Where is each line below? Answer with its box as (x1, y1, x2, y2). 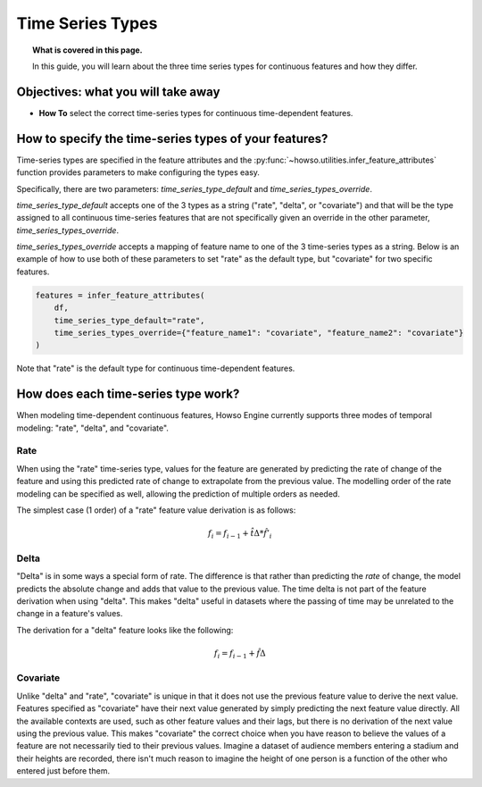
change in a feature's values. (16, 608, 123, 619)
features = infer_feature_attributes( (35, 290, 205, 300)
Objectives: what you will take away (16, 84, 220, 99)
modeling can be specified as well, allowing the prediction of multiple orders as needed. (16, 488, 341, 499)
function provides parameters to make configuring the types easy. (16, 167, 261, 178)
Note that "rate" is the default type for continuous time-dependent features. (16, 363, 295, 374)
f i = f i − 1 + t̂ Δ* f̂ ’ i (207, 528, 272, 540)
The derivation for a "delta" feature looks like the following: (16, 624, 234, 635)
